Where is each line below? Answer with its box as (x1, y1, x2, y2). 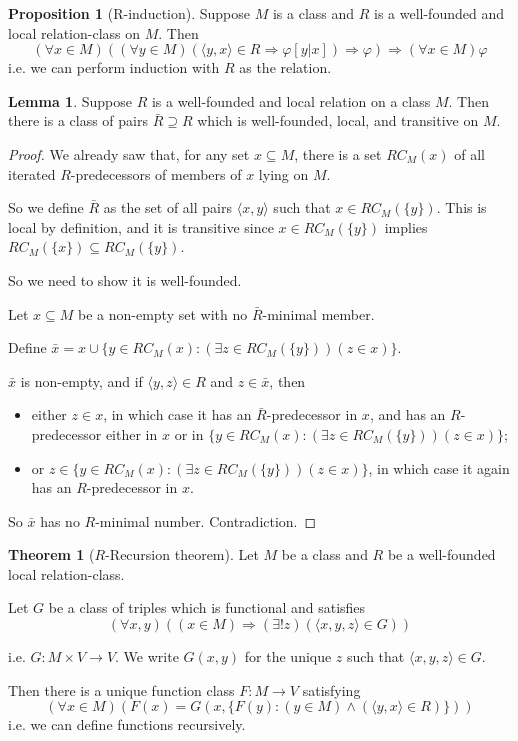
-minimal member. (262, 303, 375, 324)
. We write (115, 646, 179, 667)
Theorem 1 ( (8, 544, 95, 565)
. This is (436, 197, 487, 218)
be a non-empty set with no (78, 303, 248, 324)
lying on (258, 163, 309, 184)
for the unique (244, 646, 332, 667)
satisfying (302, 679, 361, 700)
